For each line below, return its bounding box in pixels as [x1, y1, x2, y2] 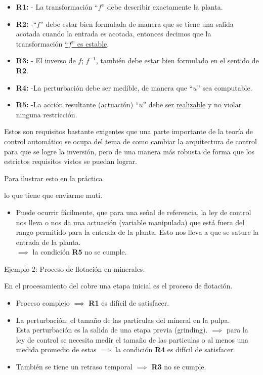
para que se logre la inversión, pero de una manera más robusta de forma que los [4, 146, 254, 156]
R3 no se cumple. [151, 361, 206, 372]
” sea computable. [197, 82, 252, 93]
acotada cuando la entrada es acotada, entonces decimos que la [16, 28, 211, 39]
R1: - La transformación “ [16, 2, 98, 12]
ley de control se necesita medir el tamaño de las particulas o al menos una [16, 334, 249, 345]
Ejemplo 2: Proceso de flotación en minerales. [4, 263, 145, 274]
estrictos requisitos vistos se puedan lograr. [4, 156, 137, 166]
